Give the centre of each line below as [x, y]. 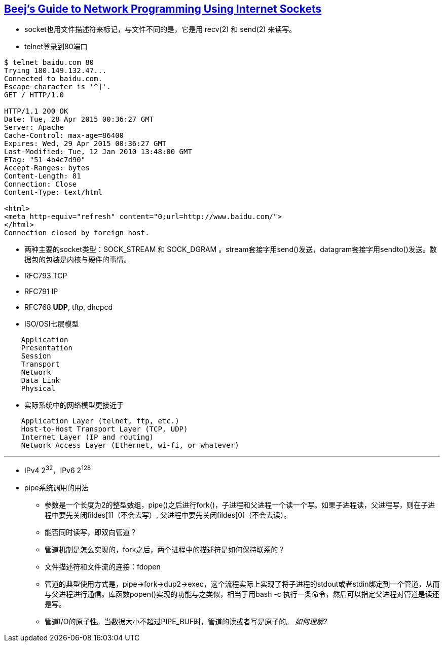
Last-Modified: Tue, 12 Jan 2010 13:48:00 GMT [98, 152]
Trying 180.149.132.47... [55, 71]
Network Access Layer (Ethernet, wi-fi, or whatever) [130, 445]
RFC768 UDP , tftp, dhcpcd [68, 307]
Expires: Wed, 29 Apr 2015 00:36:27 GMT [85, 144]
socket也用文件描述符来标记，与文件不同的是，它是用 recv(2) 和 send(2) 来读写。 [160, 29]
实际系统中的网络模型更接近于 [74, 405]
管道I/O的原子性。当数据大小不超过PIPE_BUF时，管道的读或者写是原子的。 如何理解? [186, 622]
